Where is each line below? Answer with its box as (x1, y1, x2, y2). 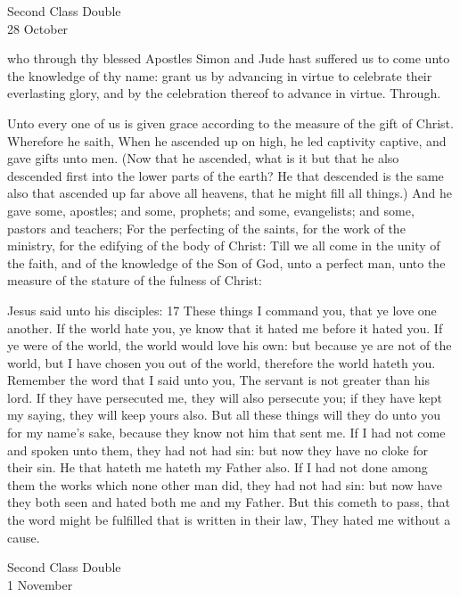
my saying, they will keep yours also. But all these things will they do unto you (7, 405, 440, 424)
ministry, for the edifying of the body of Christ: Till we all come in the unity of (7, 236, 440, 255)
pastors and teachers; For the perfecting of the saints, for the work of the (7, 218, 406, 237)
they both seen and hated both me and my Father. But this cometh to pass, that (7, 493, 450, 511)
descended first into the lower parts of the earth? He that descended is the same (7, 166, 444, 184)
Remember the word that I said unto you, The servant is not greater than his (7, 371, 430, 389)
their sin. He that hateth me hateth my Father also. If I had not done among (7, 458, 428, 477)
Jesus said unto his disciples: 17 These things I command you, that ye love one (7, 300, 437, 319)
